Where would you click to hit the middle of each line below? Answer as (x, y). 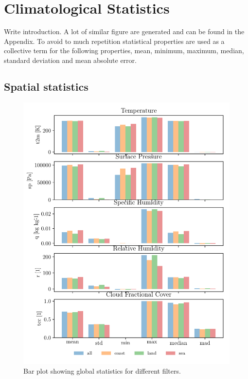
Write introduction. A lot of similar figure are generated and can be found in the (124, 31)
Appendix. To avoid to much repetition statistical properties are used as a (114, 41)
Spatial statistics (46, 86)
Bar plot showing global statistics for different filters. (102, 370)
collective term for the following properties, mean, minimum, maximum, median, (124, 50)
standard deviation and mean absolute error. (70, 60)
